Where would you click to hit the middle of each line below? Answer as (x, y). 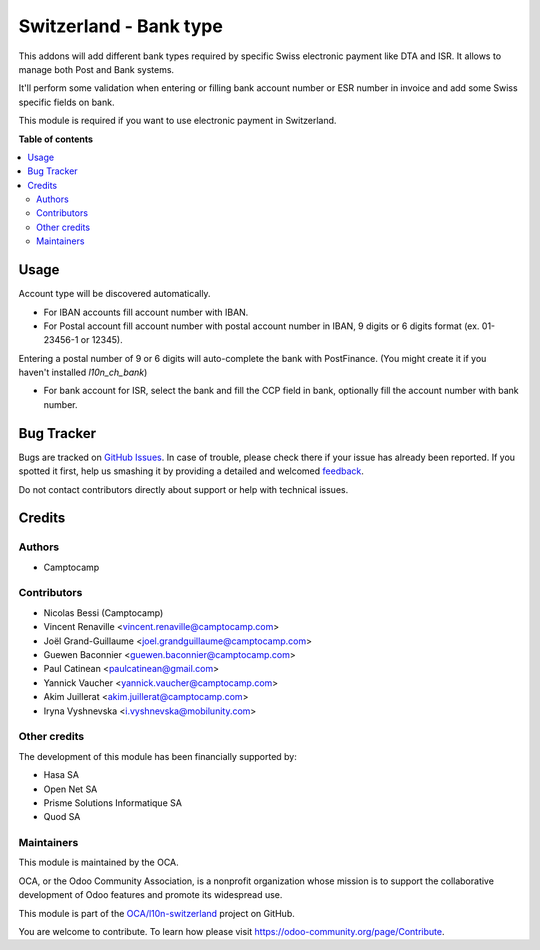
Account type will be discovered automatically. (114, 294)
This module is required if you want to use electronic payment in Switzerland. (177, 121)
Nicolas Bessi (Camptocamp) (103, 612)
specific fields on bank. (66, 102)
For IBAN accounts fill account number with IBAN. (146, 312)
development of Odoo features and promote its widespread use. (150, 895)
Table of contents (56, 139)
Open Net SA (70, 789)
